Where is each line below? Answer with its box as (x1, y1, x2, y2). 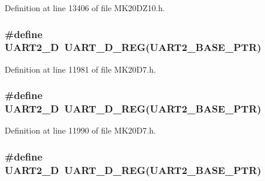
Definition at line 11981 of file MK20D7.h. (5, 63, 156, 75)
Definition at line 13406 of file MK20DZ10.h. (5, 2, 165, 13)
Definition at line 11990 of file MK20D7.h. (5, 124, 156, 136)
